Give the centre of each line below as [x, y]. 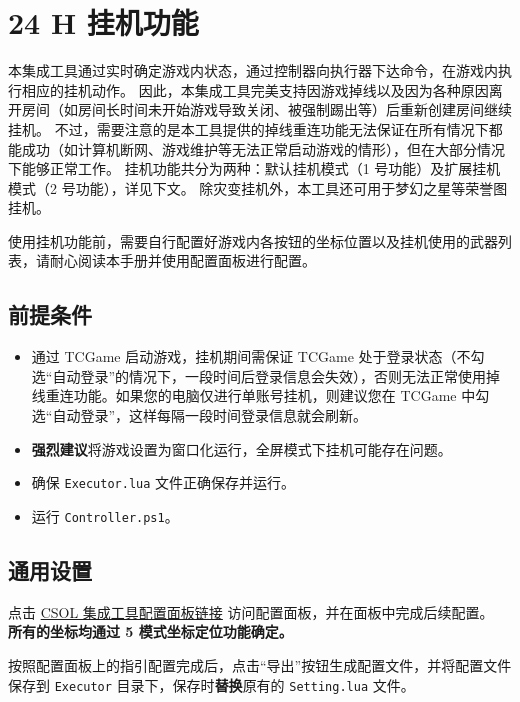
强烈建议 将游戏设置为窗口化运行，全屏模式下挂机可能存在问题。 [241, 448]
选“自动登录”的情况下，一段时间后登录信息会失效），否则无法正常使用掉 [266, 375]
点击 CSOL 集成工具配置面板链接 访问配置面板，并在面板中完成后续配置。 [251, 611]
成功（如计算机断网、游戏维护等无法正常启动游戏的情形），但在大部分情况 [263, 148]
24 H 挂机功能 [103, 22]
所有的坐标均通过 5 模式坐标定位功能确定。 [150, 631]
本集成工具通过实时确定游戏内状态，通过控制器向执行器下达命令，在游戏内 [253, 70]
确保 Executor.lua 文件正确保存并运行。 [163, 482]
